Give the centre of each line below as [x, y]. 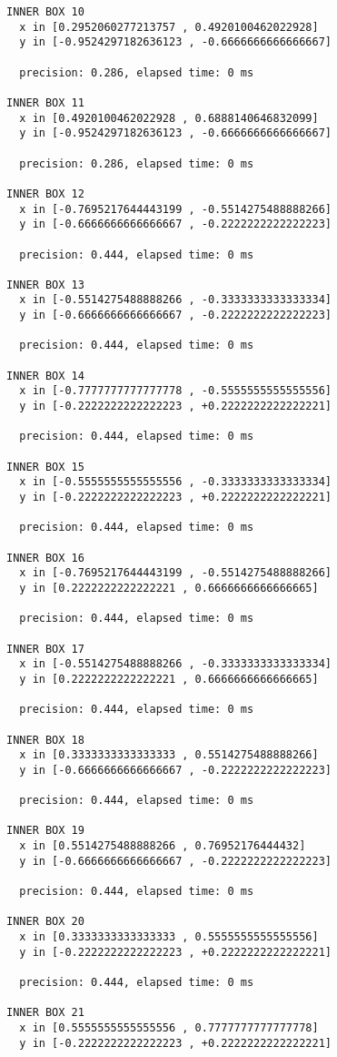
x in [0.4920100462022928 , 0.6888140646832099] [169, 118]
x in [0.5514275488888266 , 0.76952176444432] [163, 846]
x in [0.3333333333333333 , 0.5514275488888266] [169, 755]
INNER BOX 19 [45, 831]
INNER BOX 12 [45, 193]
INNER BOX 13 [45, 285]
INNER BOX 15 [45, 467]
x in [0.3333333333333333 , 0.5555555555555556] [169, 937]
